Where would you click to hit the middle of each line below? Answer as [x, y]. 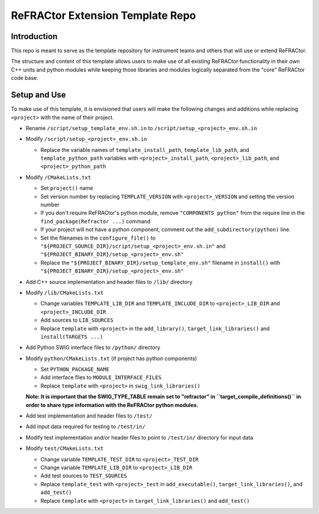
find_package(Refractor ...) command [95, 221]
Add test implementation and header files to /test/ [89, 416]
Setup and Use [38, 95]
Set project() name [67, 188]
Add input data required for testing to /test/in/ [86, 426]
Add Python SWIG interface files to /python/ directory [93, 347]
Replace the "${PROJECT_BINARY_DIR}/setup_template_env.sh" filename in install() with [160, 263]
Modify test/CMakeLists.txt [65, 448]
